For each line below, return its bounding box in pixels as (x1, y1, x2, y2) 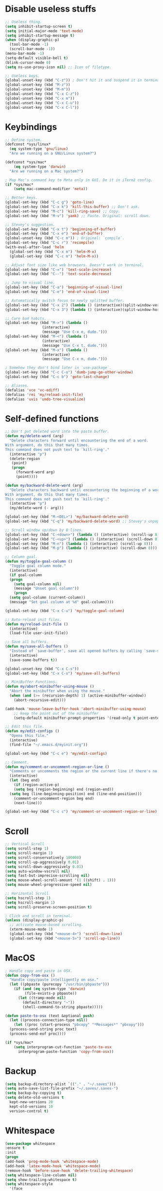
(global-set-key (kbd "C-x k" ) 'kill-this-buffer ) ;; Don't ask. (5, 204, 140, 209)
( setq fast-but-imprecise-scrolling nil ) (5, 873, 90, 878)
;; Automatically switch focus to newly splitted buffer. (5, 298, 125, 303)
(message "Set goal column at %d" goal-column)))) (9, 600, 114, 605)
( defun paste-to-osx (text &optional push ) (5, 1013, 95, 1018)
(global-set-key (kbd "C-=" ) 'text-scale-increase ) (5, 267, 112, 272)
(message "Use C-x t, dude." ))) (42, 343, 108, 348)
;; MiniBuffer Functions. (5, 680, 57, 684)
